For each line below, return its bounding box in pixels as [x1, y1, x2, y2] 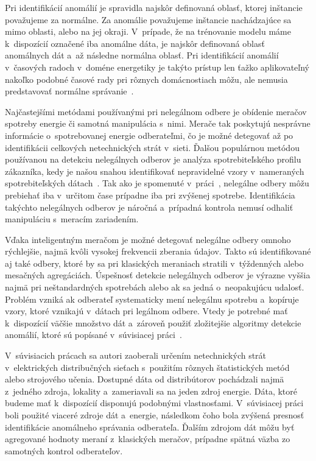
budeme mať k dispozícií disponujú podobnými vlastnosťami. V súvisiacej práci [5, 396, 304, 409]
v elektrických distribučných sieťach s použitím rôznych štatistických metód [5, 361, 290, 373]
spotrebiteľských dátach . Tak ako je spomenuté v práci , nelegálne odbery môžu [5, 177, 309, 189]
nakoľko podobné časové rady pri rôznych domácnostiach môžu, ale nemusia [5, 72, 288, 85]
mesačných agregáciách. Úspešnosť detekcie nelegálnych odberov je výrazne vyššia [5, 269, 311, 281]
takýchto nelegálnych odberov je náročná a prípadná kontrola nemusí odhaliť [5, 200, 293, 213]
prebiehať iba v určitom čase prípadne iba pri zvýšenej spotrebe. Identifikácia [5, 188, 295, 201]
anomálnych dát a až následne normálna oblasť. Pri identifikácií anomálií [5, 49, 279, 62]
